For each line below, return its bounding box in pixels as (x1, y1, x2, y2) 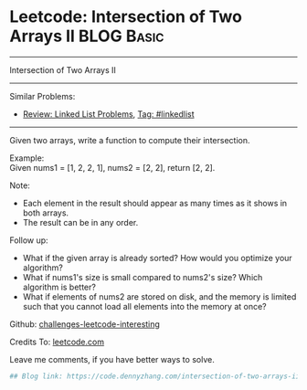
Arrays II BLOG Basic (9, 26, 164, 47)
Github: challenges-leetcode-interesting (9, 318, 160, 330)
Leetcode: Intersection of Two (9, 6, 242, 27)
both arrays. (22, 207, 69, 218)
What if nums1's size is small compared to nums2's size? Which (22, 271, 263, 282)
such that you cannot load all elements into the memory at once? (22, 300, 267, 311)
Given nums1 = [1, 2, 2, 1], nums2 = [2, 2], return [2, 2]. (9, 162, 216, 173)
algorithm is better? (22, 281, 96, 292)
